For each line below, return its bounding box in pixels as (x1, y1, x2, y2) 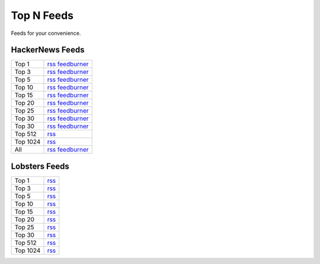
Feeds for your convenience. (11, 30, 81, 37)
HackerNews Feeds (11, 45, 85, 55)
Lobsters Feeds (11, 161, 69, 171)
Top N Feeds (11, 9, 74, 22)
